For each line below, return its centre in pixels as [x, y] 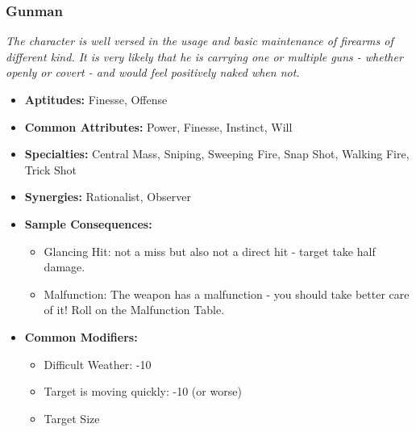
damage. [64, 267]
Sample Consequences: [88, 223]
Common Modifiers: [81, 336]
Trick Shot [51, 169]
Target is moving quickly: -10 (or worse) [143, 391]
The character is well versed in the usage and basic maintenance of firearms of [200, 41]
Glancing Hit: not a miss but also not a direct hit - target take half [210, 251]
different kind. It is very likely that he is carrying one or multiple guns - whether [204, 56]
